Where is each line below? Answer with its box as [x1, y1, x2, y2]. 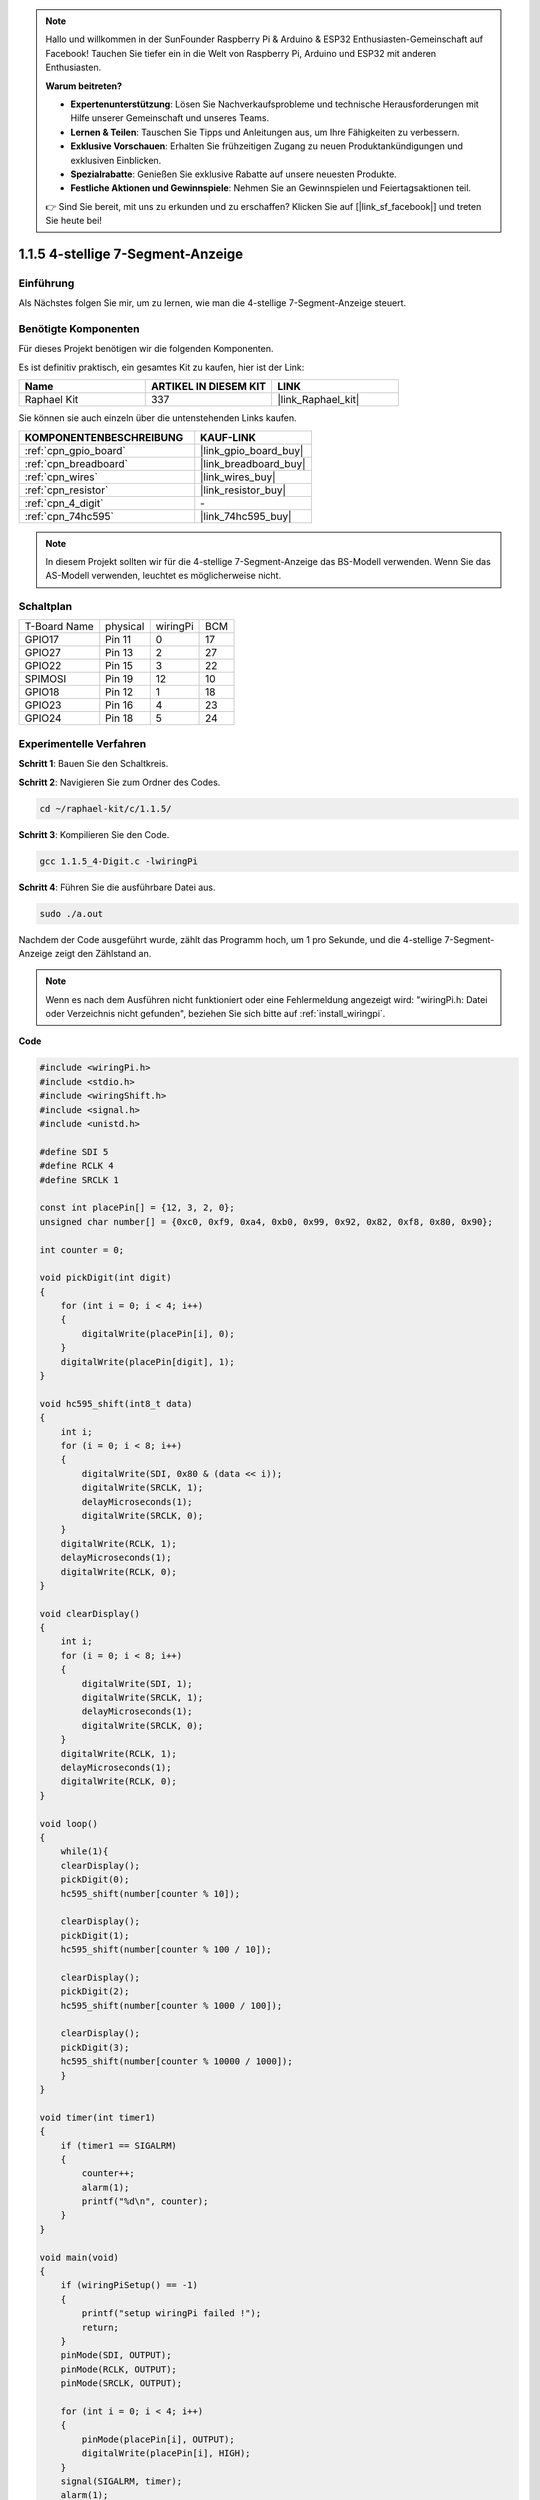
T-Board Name [24, 620, 94, 634]
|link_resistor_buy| [200, 483, 287, 497]
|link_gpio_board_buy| [200, 443, 304, 457]
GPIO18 [24, 685, 60, 699]
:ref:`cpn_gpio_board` [24, 443, 126, 457]
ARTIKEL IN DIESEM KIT [150, 380, 267, 394]
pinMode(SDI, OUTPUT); [60, 2350, 172, 2361]
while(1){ [60, 1846, 109, 1857]
